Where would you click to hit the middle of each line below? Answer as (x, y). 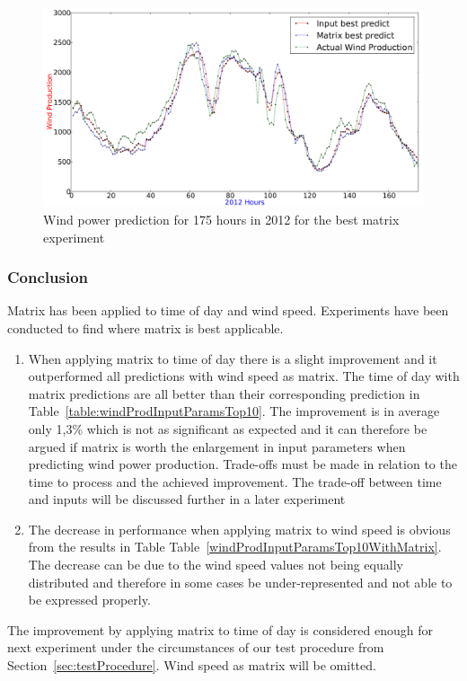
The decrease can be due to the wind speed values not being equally (216, 565)
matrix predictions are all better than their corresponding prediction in (224, 393)
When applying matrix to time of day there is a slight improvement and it (233, 358)
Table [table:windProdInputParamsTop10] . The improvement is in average (234, 411)
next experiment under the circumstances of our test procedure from (196, 647)
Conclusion (48, 277)
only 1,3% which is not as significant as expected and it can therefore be (228, 428)
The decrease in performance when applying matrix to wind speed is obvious (239, 529)
